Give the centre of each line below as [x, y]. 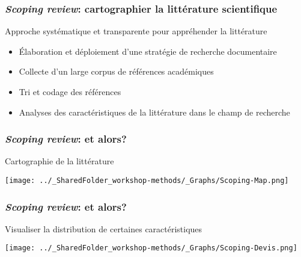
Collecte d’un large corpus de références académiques [116, 71]
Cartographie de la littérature [59, 161]
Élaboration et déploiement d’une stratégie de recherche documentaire [148, 51]
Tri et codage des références [70, 91]
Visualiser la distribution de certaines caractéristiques [104, 228]
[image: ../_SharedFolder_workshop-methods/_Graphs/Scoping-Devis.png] [151, 248]
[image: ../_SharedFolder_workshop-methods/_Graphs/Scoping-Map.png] [147, 181]
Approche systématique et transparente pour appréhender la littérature [136, 31]
